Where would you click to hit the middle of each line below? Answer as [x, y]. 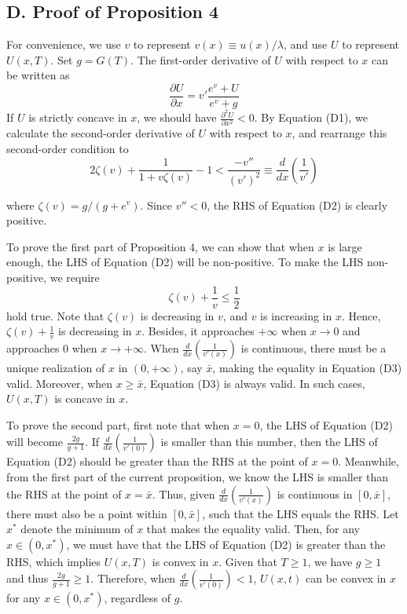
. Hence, [361, 315]
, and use [306, 44]
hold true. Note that [55, 315]
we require [75, 277]
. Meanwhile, [368, 461]
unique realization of [56, 368]
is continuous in [315, 493]
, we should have [177, 117]
